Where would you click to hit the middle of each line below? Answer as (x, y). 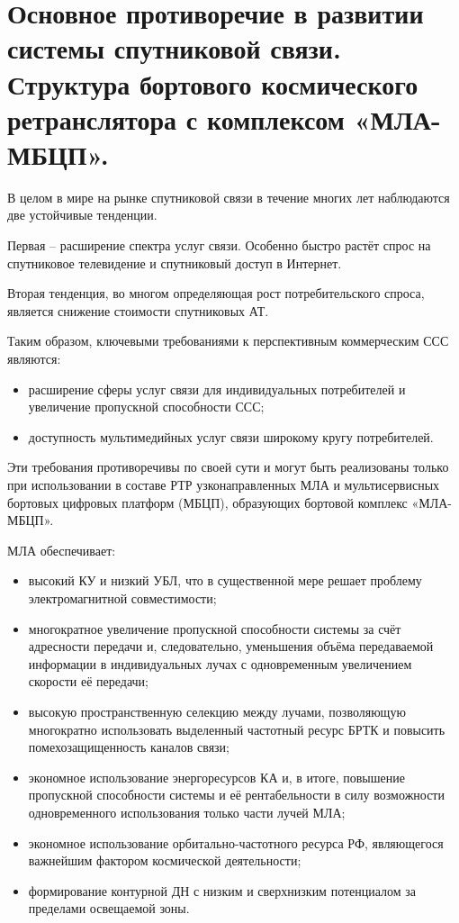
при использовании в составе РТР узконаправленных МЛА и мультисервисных (224, 484)
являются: (34, 359)
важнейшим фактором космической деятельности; (165, 860)
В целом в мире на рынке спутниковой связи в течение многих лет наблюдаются (229, 197)
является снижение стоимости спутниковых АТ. (138, 310)
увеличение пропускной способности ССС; (146, 407)
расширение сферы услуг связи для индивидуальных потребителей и (217, 389)
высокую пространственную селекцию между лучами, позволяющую (217, 711)
